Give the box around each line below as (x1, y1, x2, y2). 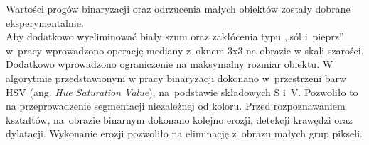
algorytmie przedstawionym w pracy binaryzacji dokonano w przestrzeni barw (6, 70, 347, 85)
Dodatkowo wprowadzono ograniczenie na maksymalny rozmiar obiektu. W (6, 57, 333, 71)
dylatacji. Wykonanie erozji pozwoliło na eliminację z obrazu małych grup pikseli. (6, 126, 363, 141)
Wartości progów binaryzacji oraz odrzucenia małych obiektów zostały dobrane (6, 1, 351, 16)
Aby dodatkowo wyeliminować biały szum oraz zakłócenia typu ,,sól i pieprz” (6, 29, 344, 44)
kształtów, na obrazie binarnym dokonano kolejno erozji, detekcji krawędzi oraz (6, 112, 353, 127)
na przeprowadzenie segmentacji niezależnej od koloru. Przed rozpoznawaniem (6, 98, 346, 113)
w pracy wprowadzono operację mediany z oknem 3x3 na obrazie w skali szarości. (6, 42, 364, 57)
